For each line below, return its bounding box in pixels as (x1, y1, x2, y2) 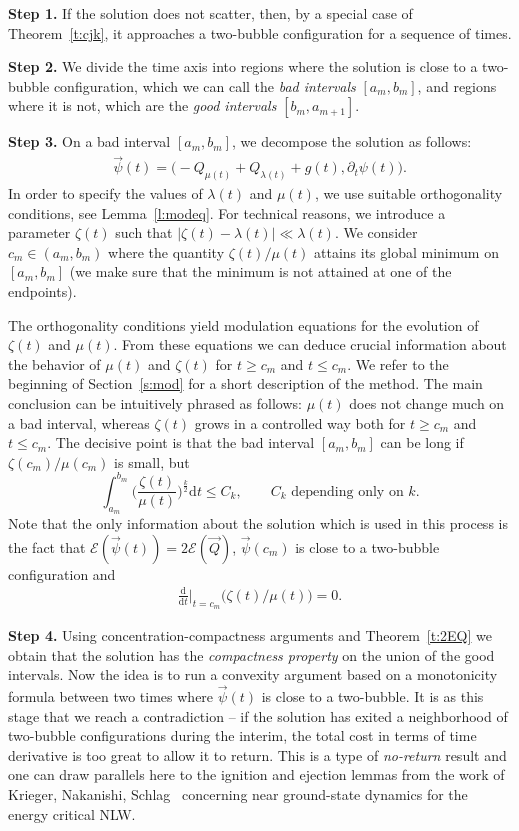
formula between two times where (8, 686, 214, 707)
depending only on (291, 484, 404, 499)
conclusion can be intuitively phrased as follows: (8, 393, 302, 414)
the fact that (8, 536, 86, 557)
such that (115, 222, 173, 243)
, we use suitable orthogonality (314, 183, 503, 204)
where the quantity (108, 241, 225, 262)
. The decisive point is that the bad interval (47, 432, 315, 453)
